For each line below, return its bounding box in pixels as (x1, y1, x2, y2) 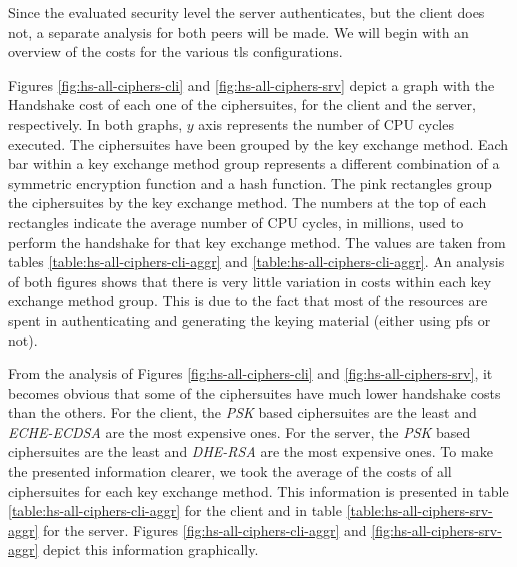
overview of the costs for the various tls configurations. (8, 41, 343, 62)
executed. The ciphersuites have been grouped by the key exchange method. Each (8, 133, 509, 154)
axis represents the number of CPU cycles (198, 113, 454, 134)
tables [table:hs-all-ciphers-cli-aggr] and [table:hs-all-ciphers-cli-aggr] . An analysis (8, 251, 505, 272)
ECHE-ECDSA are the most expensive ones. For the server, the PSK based (8, 421, 471, 442)
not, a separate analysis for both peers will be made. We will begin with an (8, 21, 469, 42)
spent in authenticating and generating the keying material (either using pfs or (8, 309, 491, 330)
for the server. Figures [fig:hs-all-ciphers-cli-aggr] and (43, 519, 367, 540)
